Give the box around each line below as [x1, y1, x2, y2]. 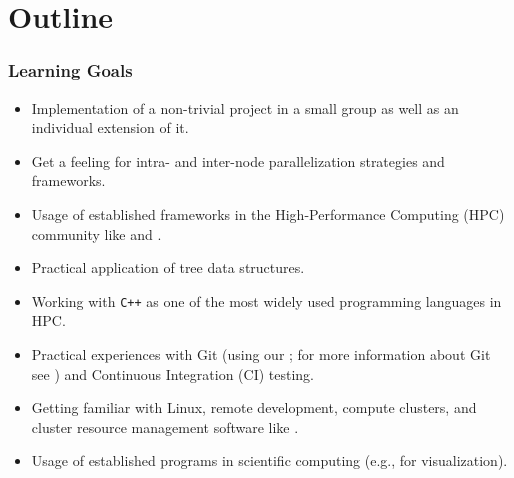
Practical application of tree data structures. [31, 257, 305, 278]
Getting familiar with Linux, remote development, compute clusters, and [31, 397, 477, 418]
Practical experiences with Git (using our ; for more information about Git [31, 344, 491, 364]
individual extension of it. [31, 117, 189, 138]
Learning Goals [8, 58, 133, 83]
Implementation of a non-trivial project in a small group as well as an [31, 97, 459, 118]
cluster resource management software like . [31, 416, 299, 437]
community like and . [31, 223, 162, 244]
